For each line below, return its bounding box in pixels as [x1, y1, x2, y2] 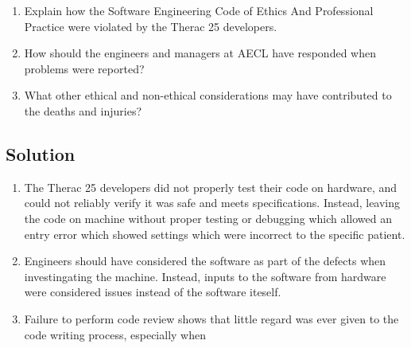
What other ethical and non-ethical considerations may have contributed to [24, 87, 392, 104]
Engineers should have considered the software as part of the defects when [24, 252, 386, 269]
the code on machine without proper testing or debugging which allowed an [24, 209, 393, 226]
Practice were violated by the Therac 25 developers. [24, 18, 277, 34]
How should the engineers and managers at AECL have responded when [24, 45, 376, 61]
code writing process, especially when [24, 326, 206, 342]
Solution [6, 141, 76, 166]
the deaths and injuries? [24, 102, 142, 119]
